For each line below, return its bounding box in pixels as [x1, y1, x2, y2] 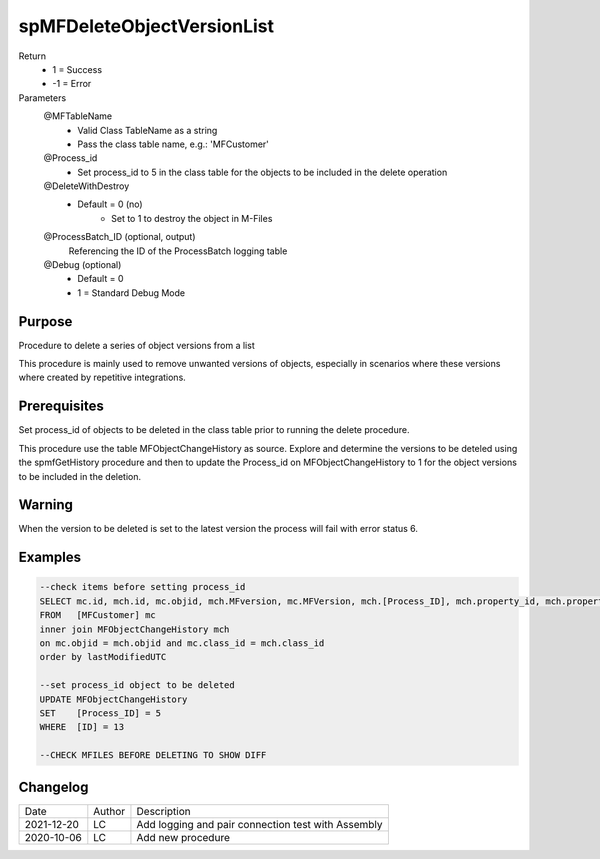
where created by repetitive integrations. [18, 371, 187, 384]
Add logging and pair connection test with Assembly [136, 817, 383, 831]
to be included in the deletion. [18, 470, 142, 482]
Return [18, 50, 47, 62]
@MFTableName [43, 110, 113, 122]
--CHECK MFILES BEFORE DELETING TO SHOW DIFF [39, 750, 267, 761]
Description [136, 804, 191, 818]
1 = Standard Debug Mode [77, 286, 185, 299]
